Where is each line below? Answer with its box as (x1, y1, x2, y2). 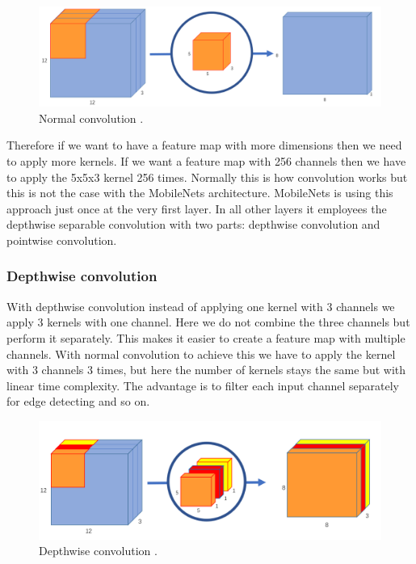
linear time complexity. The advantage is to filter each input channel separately (6, 377, 399, 394)
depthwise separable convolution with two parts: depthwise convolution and (6, 216, 380, 233)
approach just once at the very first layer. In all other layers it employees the (6, 200, 387, 217)
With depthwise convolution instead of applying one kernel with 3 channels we (6, 297, 395, 314)
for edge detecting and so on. (6, 393, 150, 410)
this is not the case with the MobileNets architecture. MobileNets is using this (6, 184, 393, 201)
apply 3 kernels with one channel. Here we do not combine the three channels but (6, 314, 410, 330)
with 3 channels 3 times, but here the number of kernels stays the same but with (6, 361, 406, 378)
